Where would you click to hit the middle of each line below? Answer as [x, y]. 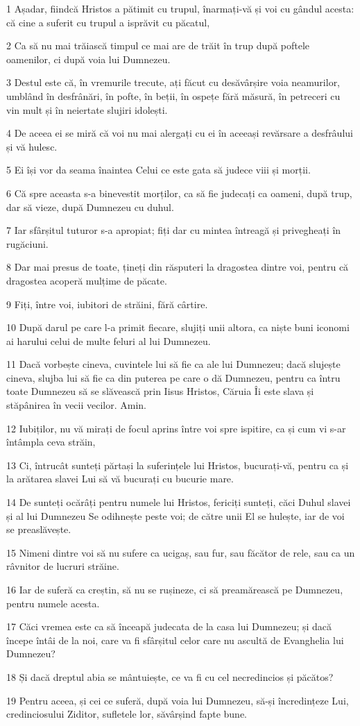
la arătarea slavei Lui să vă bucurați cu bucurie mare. [120, 479]
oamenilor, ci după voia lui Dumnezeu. [88, 59]
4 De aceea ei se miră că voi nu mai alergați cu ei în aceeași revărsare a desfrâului [180, 133]
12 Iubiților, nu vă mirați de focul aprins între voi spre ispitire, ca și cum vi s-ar [176, 428]
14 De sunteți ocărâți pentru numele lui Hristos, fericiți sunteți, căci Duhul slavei [179, 502]
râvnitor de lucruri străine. [63, 566]
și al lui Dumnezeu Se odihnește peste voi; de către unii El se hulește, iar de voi [175, 515]
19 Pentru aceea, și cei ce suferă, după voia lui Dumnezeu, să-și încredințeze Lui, [178, 700]
